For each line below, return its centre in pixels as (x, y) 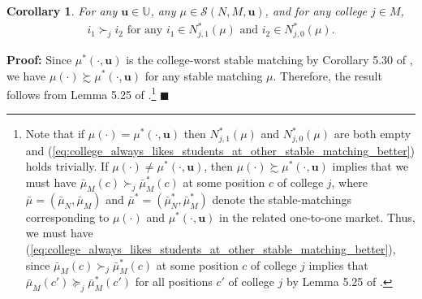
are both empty (372, 134)
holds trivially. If (67, 166)
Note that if (55, 134)
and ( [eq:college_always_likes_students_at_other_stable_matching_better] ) (220, 150)
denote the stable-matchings (282, 199)
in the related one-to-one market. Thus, (317, 217)
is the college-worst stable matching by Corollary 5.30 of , (269, 59)
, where (349, 182)
